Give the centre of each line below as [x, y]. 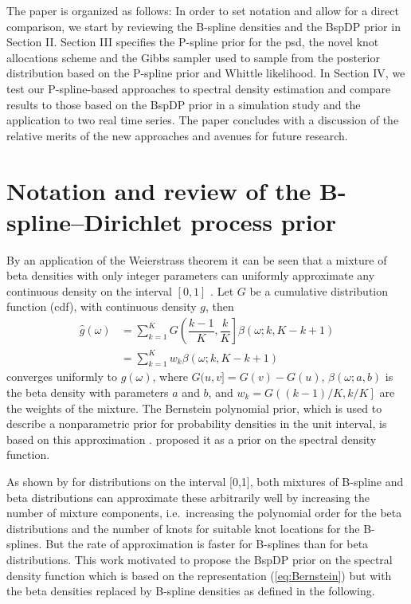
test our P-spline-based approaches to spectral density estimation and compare [199, 88]
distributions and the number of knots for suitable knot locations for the [183, 528]
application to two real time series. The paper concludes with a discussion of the [203, 120]
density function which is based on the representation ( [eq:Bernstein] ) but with [199, 575]
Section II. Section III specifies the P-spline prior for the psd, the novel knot [193, 42]
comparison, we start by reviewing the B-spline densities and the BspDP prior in [204, 26]
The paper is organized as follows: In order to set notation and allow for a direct [203, 10]
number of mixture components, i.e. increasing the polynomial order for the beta [204, 513]
